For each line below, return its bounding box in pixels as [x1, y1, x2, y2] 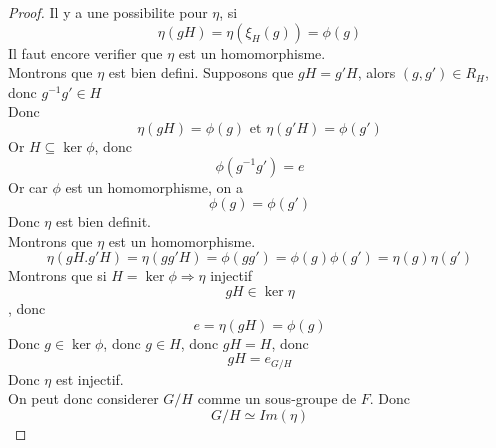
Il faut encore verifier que [8, 42, 163, 63]
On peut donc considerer [8, 388, 159, 409]
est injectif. [55, 368, 124, 389]
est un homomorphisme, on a [65, 176, 243, 197]
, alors [357, 62, 396, 83]
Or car [8, 176, 48, 197]
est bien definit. [55, 211, 151, 232]
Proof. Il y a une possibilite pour [8, 2, 208, 22]
